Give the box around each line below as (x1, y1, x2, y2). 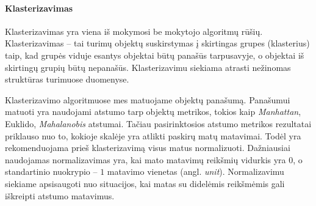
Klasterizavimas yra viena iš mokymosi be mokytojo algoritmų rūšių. (5, 24, 263, 37)
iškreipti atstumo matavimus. (5, 189, 115, 202)
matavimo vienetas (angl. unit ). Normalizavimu (107, 165, 284, 178)
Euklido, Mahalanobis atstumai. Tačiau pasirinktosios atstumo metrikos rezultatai (5, 117, 312, 130)
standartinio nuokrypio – (5, 165, 98, 178)
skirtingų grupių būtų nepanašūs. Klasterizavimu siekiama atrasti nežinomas (5, 61, 291, 73)
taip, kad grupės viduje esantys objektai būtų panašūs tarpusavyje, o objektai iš (5, 48, 304, 61)
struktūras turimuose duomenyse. (5, 73, 129, 86)
